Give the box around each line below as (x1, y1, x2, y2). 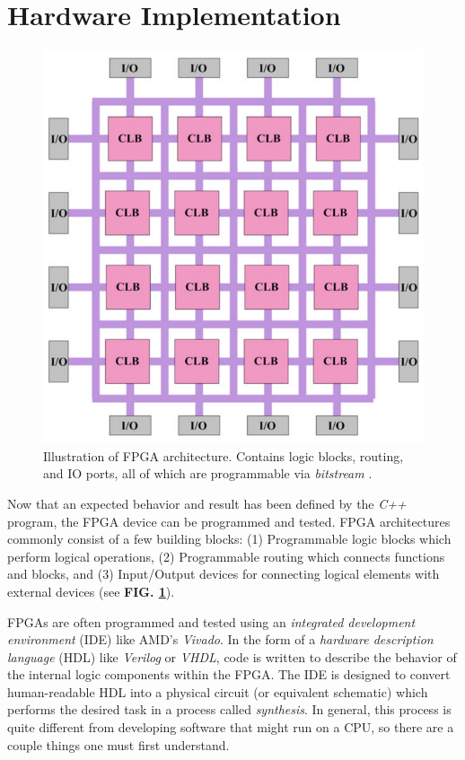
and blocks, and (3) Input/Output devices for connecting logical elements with (7, 564, 440, 583)
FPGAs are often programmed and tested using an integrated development (7, 612, 416, 631)
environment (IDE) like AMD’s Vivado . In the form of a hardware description (7, 630, 434, 649)
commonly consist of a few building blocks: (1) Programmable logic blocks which (7, 529, 452, 548)
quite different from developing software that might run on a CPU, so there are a (7, 718, 454, 737)
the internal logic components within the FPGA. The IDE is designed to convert (7, 665, 451, 684)
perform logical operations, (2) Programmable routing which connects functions (7, 546, 445, 565)
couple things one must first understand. (7, 735, 230, 754)
